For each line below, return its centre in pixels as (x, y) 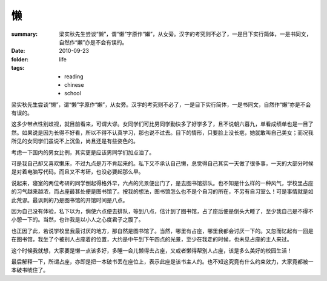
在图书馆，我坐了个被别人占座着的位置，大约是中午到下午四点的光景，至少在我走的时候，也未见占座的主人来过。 (152, 239)
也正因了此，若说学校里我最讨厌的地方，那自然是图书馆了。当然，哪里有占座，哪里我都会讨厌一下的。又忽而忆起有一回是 (162, 231)
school (73, 93)
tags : (18, 68)
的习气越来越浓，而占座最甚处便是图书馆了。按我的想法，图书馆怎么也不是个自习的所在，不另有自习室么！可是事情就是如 (162, 192)
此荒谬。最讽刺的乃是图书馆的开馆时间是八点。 (70, 200)
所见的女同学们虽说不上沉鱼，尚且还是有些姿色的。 (75, 141)
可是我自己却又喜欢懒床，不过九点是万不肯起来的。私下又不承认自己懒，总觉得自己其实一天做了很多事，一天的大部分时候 (162, 163)
